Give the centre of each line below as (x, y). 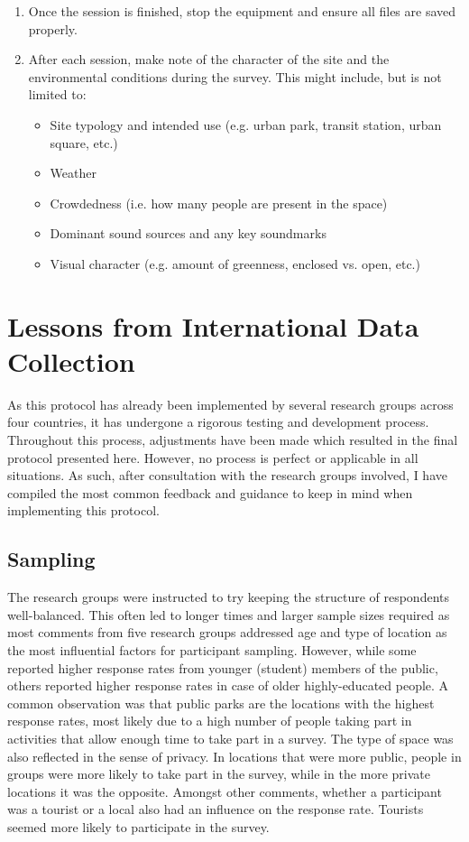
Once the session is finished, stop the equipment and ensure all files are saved (242, 11)
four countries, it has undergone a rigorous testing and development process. (218, 422)
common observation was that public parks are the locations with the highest (221, 703)
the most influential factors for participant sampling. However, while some (212, 649)
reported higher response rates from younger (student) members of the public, (223, 667)
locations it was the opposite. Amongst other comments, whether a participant (225, 791)
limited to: (57, 94)
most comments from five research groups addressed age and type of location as (227, 632)
